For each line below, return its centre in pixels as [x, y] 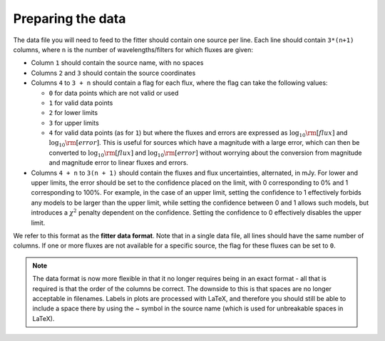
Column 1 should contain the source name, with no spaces [117, 63]
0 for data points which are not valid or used [114, 93]
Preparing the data [70, 19]
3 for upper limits [74, 123]
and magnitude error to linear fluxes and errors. [119, 163]
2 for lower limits [73, 113]
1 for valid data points [81, 103]
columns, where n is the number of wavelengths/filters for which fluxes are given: [133, 49]
